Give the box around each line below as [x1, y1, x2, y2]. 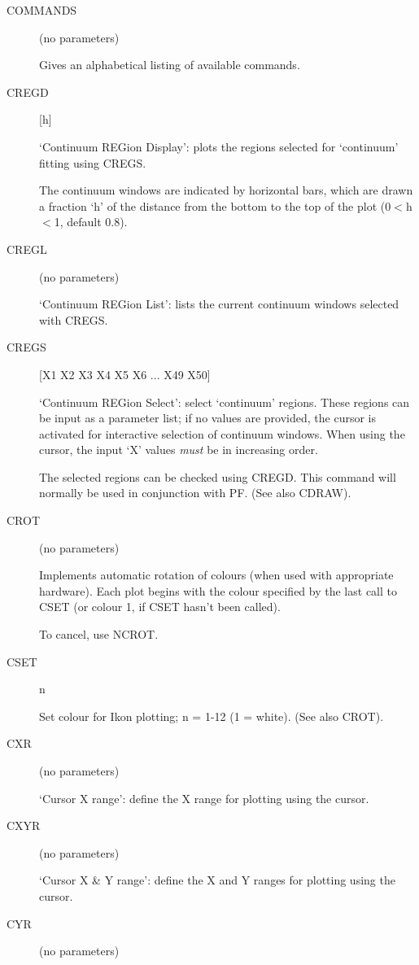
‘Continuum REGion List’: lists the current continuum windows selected [39, 295, 399, 312]
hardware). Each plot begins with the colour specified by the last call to [39, 582, 397, 599]
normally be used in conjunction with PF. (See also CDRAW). [39, 484, 351, 501]
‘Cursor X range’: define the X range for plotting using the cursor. [39, 789, 369, 806]
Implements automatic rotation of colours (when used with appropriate [39, 566, 394, 583]
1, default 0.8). [54, 213, 128, 230]
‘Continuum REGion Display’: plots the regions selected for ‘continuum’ [39, 138, 399, 155]
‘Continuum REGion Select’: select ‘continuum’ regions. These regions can [39, 393, 410, 410]
